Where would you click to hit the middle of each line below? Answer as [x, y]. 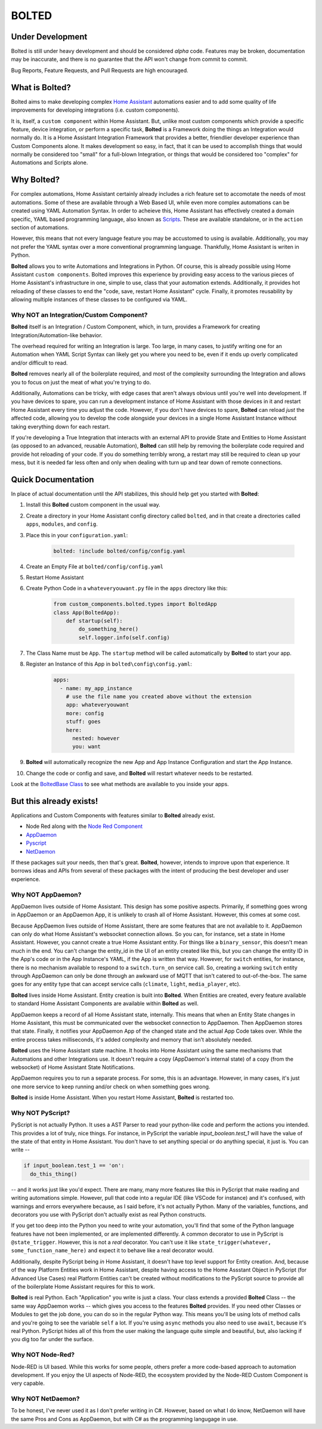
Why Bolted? [35, 180]
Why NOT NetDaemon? [45, 1399]
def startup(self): [95, 621]
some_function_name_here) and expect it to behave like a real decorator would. [112, 1251]
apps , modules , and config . [62, 524]
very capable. [28, 1383]
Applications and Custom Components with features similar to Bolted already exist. [113, 815]
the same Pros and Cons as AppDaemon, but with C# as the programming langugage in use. [124, 1419]
